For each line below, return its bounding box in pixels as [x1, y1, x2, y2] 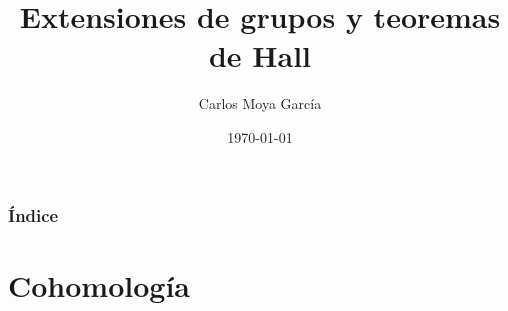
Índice [8, 202, 59, 227]
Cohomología [8, 264, 191, 305]
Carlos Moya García [198, 93, 322, 114]
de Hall [208, 35, 312, 76]
